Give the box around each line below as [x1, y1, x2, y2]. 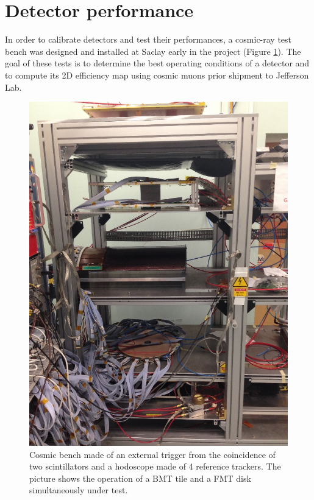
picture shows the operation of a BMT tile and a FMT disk [29, 471, 251, 484]
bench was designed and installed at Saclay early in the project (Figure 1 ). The [5, 44, 301, 57]
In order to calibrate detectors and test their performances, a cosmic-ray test [5, 33, 292, 46]
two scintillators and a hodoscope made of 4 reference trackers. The [29, 460, 281, 473]
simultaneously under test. [29, 484, 128, 496]
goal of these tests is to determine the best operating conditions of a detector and [5, 57, 310, 69]
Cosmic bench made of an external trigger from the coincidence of [29, 448, 276, 460]
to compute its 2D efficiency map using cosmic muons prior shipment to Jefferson [5, 68, 309, 81]
